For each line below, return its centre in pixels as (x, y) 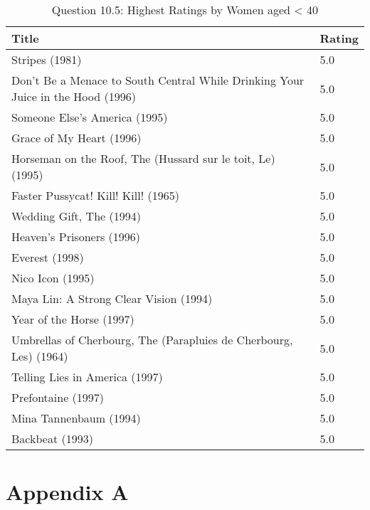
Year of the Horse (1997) (73, 319)
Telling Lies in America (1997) (87, 377)
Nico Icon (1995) (53, 278)
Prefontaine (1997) (58, 397)
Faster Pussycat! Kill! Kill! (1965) (95, 195)
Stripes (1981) (47, 59)
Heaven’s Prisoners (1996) (76, 237)
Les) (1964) (40, 356)
